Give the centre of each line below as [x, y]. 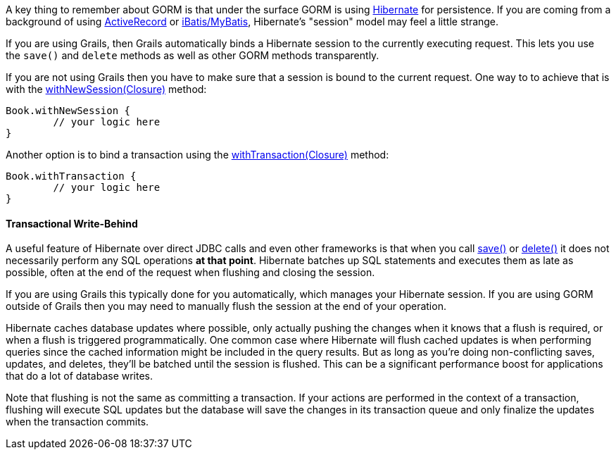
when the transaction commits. [77, 422]
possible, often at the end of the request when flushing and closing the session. [190, 273]
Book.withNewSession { [68, 111]
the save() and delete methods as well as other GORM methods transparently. [193, 55]
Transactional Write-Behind [72, 223]
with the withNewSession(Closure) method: [106, 89]
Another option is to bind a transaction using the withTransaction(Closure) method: [197, 155]
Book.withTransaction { [71, 176]
